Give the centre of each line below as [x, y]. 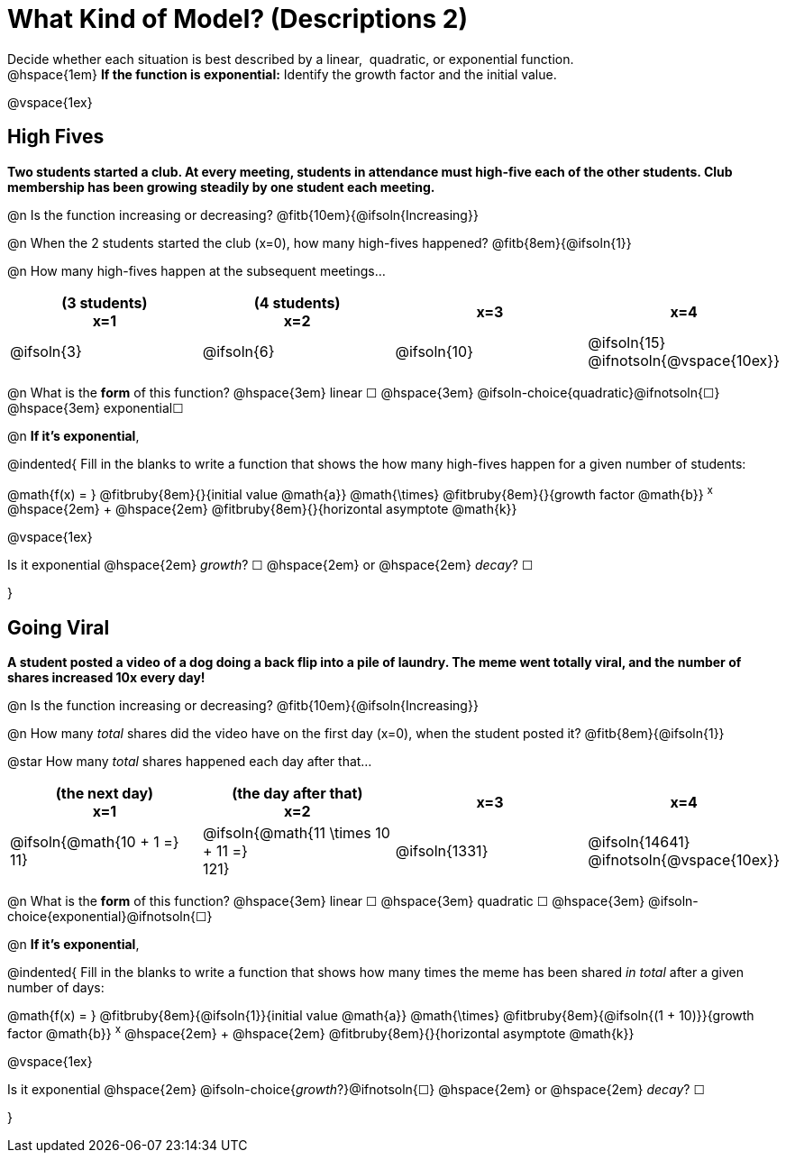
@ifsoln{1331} [442, 851]
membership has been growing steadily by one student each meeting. [221, 187]
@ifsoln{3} [46, 351]
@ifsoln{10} [434, 351]
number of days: [56, 988]
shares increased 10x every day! [106, 678]
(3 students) [105, 302]
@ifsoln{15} [627, 342]
